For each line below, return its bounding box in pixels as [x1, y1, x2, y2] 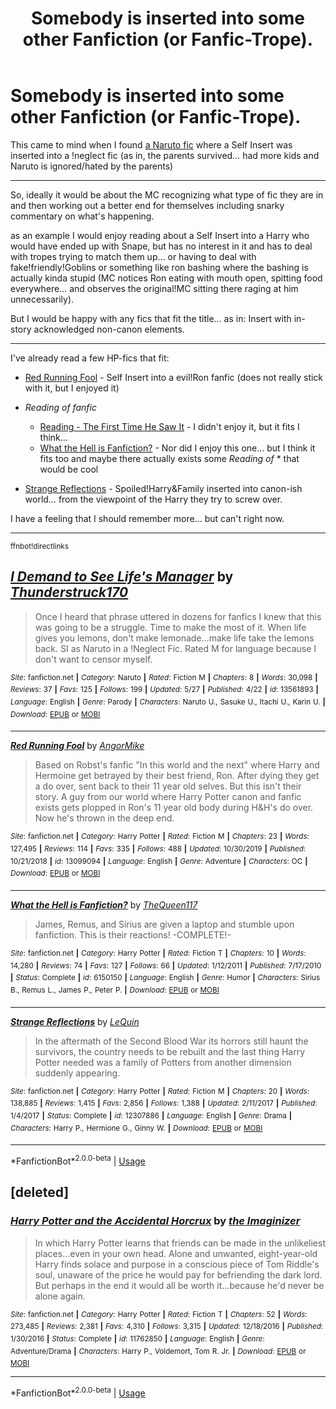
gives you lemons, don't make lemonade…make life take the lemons [34, 632, 315, 644]
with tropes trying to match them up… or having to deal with [10, 250, 257, 262]
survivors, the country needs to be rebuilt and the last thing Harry [34, 1045, 306, 1057]
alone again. [34, 1290, 86, 1302]
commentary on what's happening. [10, 210, 155, 222]
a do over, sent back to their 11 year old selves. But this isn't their [34, 780, 302, 792]
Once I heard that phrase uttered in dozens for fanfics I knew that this [34, 610, 322, 622]
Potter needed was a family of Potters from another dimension [34, 1056, 292, 1068]
